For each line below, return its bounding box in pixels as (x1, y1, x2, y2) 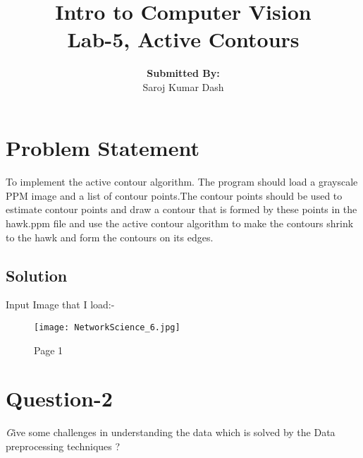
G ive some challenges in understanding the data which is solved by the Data (6, 425, 336, 440)
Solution (6, 264, 68, 286)
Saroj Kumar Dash (142, 79, 224, 94)
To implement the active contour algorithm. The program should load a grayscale (6, 174, 358, 189)
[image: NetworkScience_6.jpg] (34, 323, 180, 333)
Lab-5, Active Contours (67, 25, 300, 54)
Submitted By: (147, 66, 220, 80)
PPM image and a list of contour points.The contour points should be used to (6, 188, 343, 203)
